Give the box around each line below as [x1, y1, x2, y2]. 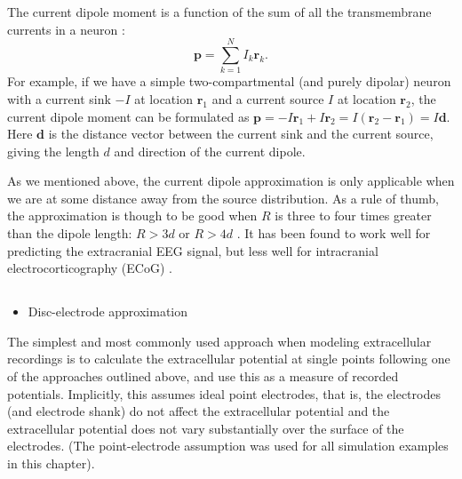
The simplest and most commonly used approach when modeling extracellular [7, 331, 432, 350]
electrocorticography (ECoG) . [7, 259, 172, 277]
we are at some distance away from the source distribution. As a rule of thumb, [7, 188, 439, 207]
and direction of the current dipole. [114, 141, 306, 160]
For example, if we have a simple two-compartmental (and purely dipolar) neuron [7, 72, 451, 91]
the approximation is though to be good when [7, 206, 258, 225]
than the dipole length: [7, 224, 132, 243]
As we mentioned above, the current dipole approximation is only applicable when [7, 172, 455, 190]
